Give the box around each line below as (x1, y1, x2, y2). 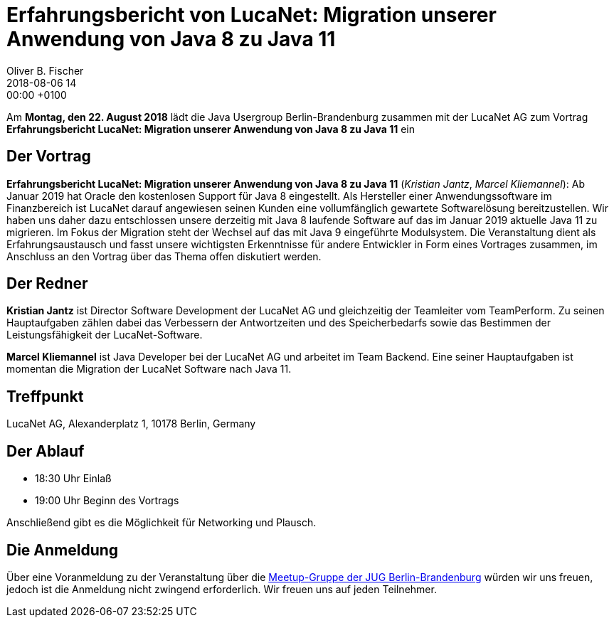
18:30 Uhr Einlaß (35, 472, 112, 485)
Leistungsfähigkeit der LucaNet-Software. (6, 329, 203, 341)
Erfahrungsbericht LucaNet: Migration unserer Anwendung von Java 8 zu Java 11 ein (6, 122, 415, 135)
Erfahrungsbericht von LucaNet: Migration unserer (6, 3, 497, 27)
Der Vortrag (6, 147, 91, 166)
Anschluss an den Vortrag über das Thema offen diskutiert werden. (6, 250, 322, 262)
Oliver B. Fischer (6, 64, 84, 77)
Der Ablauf (6, 442, 85, 460)
